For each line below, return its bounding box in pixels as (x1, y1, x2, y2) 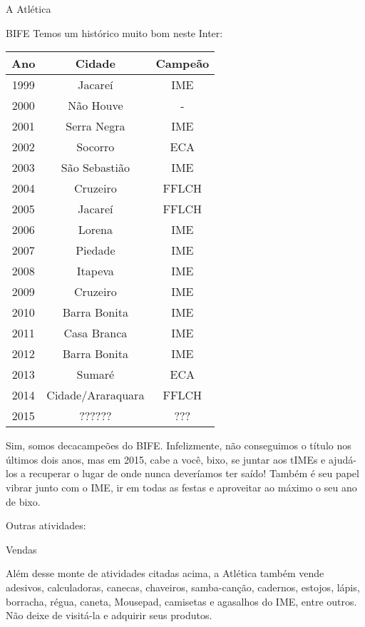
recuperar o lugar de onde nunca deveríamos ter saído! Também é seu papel (29, 466, 359, 481)
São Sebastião (61, 159, 130, 176)
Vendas (6, 541, 37, 556)
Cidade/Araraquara (46, 387, 145, 404)
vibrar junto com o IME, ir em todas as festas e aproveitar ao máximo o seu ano (6, 479, 357, 494)
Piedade (76, 242, 115, 259)
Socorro (76, 138, 115, 156)
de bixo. (6, 494, 41, 509)
